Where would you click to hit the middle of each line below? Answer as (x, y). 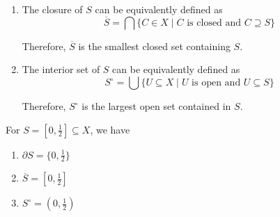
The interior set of (61, 69)
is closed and (214, 23)
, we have (110, 129)
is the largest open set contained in (156, 106)
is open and (216, 83)
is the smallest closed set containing (154, 46)
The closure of (52, 9)
